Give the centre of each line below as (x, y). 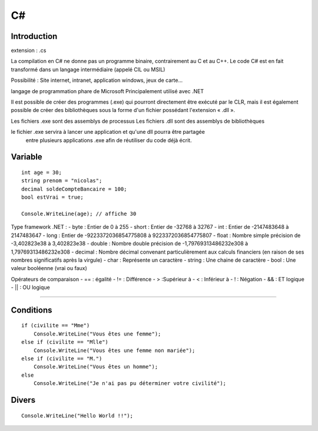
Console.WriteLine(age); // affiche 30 (79, 213)
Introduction (34, 36)
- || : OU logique (30, 287)
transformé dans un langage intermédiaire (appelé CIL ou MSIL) (88, 69)
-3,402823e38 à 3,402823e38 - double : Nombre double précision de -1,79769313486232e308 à (130, 244)
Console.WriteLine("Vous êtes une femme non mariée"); (114, 350)
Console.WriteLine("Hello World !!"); (77, 415)
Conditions (32, 310)
